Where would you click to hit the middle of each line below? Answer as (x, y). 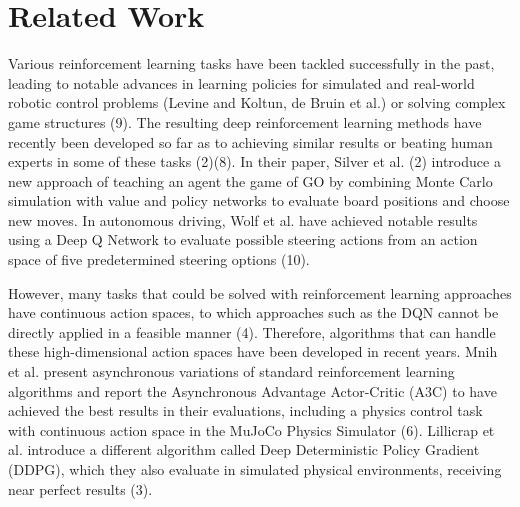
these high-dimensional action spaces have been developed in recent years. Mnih (253, 351)
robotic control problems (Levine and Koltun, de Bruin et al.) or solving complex (257, 102)
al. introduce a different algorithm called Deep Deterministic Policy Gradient (244, 449)
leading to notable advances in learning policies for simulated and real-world (241, 82)
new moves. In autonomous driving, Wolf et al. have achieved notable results (243, 219)
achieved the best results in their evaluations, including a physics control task (245, 410)
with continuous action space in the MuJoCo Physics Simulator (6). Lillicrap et (251, 429)
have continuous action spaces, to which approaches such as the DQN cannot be (253, 312)
